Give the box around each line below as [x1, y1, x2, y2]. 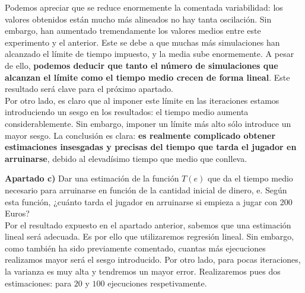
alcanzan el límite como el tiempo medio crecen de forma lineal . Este [5, 71, 290, 83]
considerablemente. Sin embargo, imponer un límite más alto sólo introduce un [5, 117, 291, 129]
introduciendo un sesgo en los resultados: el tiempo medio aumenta [5, 106, 249, 118]
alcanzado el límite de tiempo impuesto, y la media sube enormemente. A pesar [5, 47, 294, 60]
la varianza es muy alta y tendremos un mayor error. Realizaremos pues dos [5, 265, 281, 278]
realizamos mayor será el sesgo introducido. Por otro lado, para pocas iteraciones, [5, 253, 301, 266]
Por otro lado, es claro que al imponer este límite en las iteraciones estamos [5, 94, 279, 106]
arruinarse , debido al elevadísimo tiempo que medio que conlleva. [5, 152, 247, 164]
